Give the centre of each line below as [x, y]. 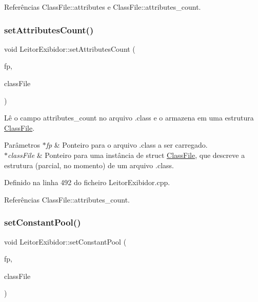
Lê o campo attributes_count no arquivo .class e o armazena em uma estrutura [129, 118]
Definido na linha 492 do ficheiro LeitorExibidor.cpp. [87, 182]
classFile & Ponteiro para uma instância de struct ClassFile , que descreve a [126, 155]
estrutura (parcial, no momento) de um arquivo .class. [89, 165]
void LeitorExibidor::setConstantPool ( [65, 241]
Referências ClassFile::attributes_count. [67, 199]
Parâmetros [22, 145]
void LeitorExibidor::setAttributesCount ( [70, 48]
